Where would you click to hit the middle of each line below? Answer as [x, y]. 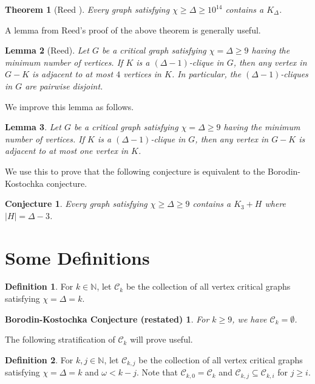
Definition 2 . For [39, 359]
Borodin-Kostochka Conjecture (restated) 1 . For [107, 319]
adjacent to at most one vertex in [67, 151]
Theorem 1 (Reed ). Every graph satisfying [87, 9]
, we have [249, 319]
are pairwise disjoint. [64, 86]
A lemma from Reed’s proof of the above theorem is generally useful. [133, 30]
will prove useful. [161, 339]
